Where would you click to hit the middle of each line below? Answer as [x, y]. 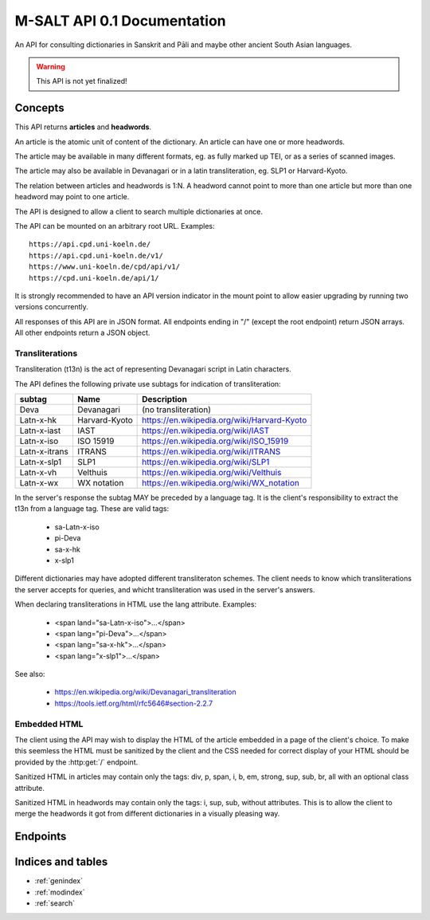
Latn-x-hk [38, 420]
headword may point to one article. [72, 197]
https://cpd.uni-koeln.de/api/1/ [94, 278]
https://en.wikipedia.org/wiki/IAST [206, 431]
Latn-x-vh [38, 473]
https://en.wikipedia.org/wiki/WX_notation [221, 483]
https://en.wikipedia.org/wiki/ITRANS [211, 452]
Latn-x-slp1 [41, 462]
